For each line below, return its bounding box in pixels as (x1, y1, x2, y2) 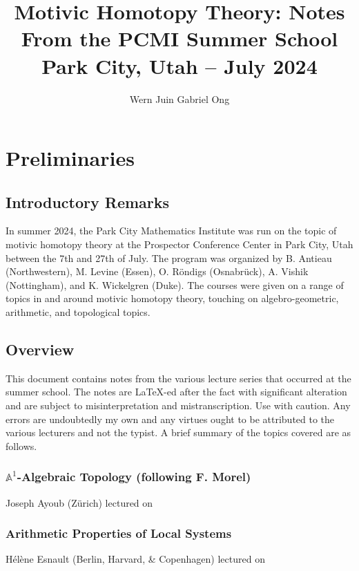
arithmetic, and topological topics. (6, 305, 151, 319)
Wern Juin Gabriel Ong (129, 91, 230, 106)
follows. (6, 438, 37, 453)
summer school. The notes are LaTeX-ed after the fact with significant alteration (6, 384, 347, 399)
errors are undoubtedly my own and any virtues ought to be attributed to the (6, 411, 335, 426)
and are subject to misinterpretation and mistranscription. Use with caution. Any (6, 398, 351, 413)
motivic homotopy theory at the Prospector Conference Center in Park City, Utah (6, 237, 353, 252)
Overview (6, 339, 75, 360)
